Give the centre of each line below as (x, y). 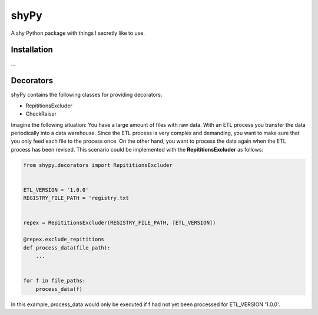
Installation (32, 50)
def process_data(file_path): (67, 247)
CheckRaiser (41, 114)
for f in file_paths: (54, 281)
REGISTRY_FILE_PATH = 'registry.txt (76, 198)
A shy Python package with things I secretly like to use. (78, 33)
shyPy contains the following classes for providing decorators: (87, 95)
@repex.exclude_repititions (64, 239)
